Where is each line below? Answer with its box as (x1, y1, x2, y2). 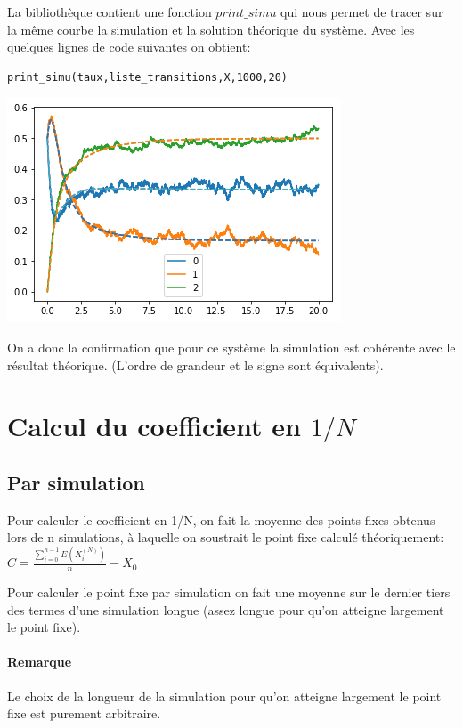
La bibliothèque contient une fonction (7, 3, 212, 20)
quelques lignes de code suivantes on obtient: (7, 37, 251, 56)
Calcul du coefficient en (7, 408, 301, 444)
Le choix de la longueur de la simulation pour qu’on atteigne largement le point (7, 686, 442, 705)
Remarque (7, 652, 72, 671)
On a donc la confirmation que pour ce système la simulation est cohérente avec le (7, 337, 456, 356)
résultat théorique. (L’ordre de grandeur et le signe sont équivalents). (7, 355, 384, 374)
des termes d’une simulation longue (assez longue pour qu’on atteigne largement (7, 600, 444, 619)
